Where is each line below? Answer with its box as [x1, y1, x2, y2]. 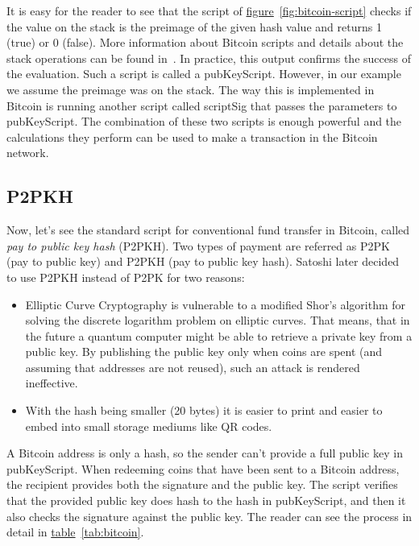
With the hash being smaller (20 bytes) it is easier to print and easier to [25, 402, 383, 419]
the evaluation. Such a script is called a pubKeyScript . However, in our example [6, 65, 401, 82]
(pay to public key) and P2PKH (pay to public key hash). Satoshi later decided [6, 253, 400, 270]
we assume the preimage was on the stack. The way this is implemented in [6, 81, 375, 97]
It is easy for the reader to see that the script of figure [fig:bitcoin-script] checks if [6, 2, 412, 19]
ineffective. [25, 374, 78, 391]
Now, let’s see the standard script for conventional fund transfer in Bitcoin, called [6, 221, 410, 238]
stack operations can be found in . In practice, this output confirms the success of [6, 49, 411, 66]
